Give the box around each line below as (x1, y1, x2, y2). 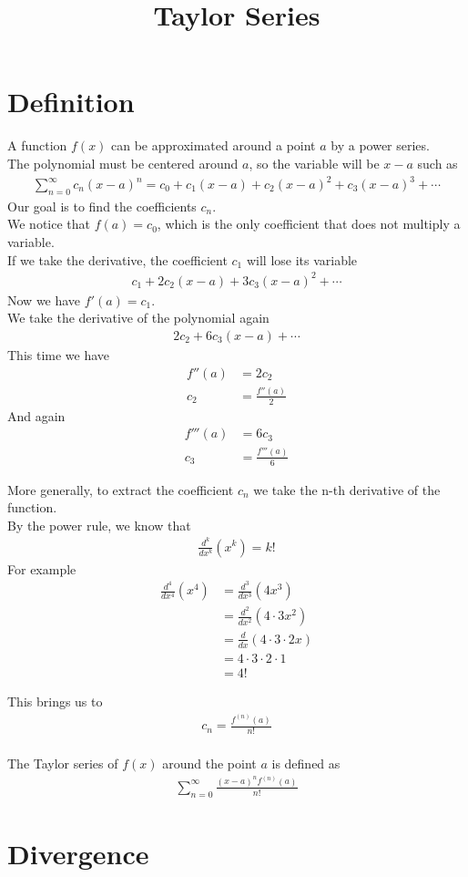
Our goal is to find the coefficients (7, 196, 197, 215)
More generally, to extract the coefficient (7, 480, 234, 499)
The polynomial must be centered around (7, 153, 239, 172)
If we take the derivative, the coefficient (7, 250, 228, 269)
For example (7, 559, 76, 578)
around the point (162, 753, 257, 772)
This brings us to (7, 691, 103, 710)
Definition (7, 83, 135, 120)
